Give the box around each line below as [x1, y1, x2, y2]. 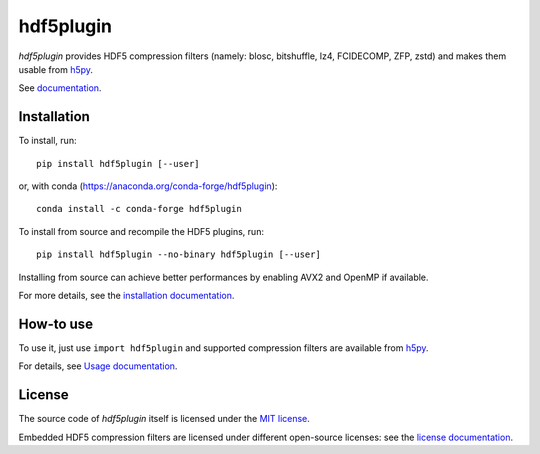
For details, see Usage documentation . [18, 360, 178, 372]
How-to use [18, 315, 94, 332]
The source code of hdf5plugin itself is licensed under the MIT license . [18, 413, 310, 425]
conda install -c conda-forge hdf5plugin [36, 203, 242, 215]
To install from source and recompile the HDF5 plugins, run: [18, 225, 265, 237]
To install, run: [18, 135, 77, 147]
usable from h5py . [18, 63, 94, 75]
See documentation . [18, 82, 102, 94]
